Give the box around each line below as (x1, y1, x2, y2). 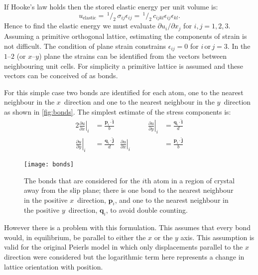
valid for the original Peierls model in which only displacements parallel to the (4, 242, 243, 252)
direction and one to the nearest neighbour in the (64, 97, 215, 107)
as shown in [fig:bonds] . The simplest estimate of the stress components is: (4, 106, 231, 117)
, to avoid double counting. (106, 205, 188, 215)
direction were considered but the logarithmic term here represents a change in (4, 252, 245, 262)
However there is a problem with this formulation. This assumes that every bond (4, 222, 251, 233)
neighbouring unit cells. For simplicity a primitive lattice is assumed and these (4, 60, 243, 71)
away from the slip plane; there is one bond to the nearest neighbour (24, 185, 234, 195)
